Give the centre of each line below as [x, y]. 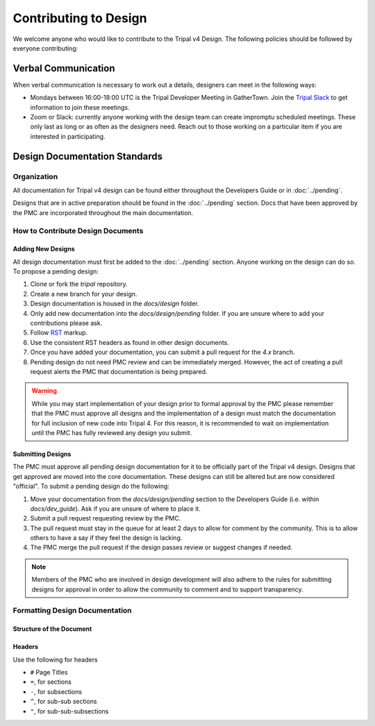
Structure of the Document [52, 629]
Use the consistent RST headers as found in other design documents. [130, 342]
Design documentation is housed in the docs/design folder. [115, 304]
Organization [35, 176]
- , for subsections [56, 691]
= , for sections [51, 682]
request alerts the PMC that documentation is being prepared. [119, 371]
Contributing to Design [80, 18]
